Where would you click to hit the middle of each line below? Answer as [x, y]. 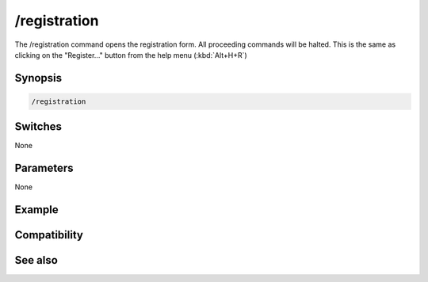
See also [36, 260]
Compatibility [49, 235]
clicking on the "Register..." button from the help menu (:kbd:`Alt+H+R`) [131, 55]
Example [36, 210]
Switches [38, 127]
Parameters [44, 168]
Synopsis [38, 78]
